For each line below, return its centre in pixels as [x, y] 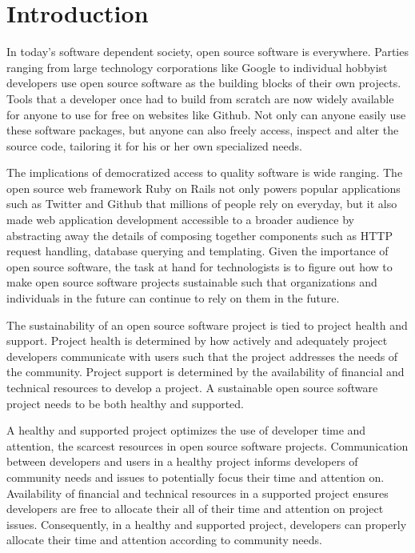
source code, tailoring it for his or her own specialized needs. [154, 145]
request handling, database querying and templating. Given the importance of [198, 251]
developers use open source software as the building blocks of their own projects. [204, 83]
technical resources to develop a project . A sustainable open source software [192, 387]
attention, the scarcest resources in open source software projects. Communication [207, 445]
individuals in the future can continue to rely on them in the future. [173, 298]
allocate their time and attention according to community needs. [164, 540]
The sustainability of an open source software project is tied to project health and [207, 325]
